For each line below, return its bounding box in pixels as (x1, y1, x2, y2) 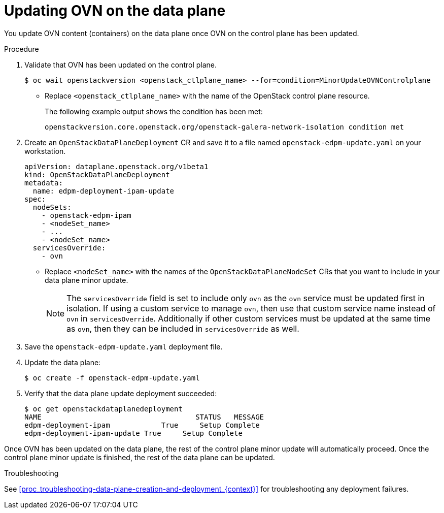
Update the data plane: (24, 358, 101, 367)
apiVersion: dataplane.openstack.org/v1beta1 (24, 162, 209, 171)
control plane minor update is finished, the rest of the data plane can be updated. (4, 453, 275, 462)
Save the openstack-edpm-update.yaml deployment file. (24, 342, 223, 351)
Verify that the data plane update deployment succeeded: (24, 389, 217, 398)
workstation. (24, 146, 66, 155)
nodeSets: (32, 203, 72, 211)
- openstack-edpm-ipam (41, 211, 131, 219)
